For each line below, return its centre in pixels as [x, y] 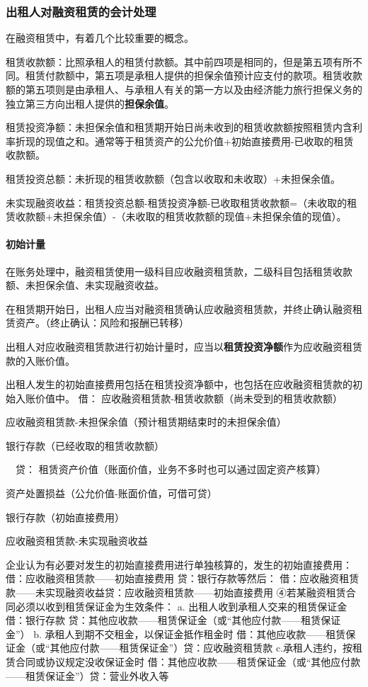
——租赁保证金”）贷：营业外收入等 [87, 675]
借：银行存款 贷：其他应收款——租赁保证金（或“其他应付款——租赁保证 [173, 620]
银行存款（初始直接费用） [65, 517]
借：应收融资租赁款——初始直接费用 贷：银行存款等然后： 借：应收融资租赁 [183, 578]
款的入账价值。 [40, 360]
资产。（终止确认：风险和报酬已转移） [102, 323]
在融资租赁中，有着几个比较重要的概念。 [100, 38]
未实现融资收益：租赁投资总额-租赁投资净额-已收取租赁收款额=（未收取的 [177, 202]
